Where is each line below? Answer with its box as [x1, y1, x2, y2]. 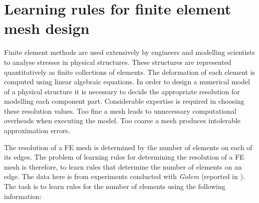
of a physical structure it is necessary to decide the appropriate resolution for [4, 86, 240, 96]
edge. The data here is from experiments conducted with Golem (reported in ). [4, 171, 245, 182]
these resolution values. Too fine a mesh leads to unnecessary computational [4, 105, 237, 116]
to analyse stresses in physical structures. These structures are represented [4, 56, 232, 67]
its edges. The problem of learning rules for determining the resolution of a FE [4, 152, 245, 162]
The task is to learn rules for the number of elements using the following [4, 181, 226, 192]
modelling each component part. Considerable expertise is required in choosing [4, 96, 245, 106]
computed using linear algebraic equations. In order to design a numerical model [4, 76, 250, 87]
